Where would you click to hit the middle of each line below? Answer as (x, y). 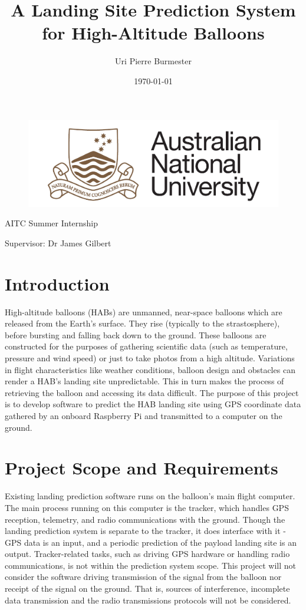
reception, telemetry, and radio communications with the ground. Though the (145, 519)
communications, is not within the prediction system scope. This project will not (151, 565)
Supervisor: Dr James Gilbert (58, 243)
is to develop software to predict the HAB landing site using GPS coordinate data (153, 404)
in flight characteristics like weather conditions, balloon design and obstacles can (150, 369)
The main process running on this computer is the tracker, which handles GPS (147, 507)
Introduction (57, 283)
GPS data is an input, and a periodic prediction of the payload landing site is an (151, 542)
